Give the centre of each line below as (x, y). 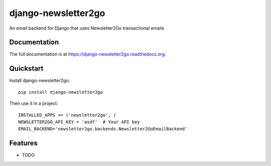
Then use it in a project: (34, 103)
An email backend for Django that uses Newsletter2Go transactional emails (87, 28)
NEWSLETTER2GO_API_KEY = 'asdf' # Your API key (79, 122)
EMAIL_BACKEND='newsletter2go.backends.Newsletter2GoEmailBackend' (103, 129)
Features (23, 143)
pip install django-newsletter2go (60, 92)
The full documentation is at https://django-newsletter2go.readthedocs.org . (88, 54)
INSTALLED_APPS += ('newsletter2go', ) (67, 115)
